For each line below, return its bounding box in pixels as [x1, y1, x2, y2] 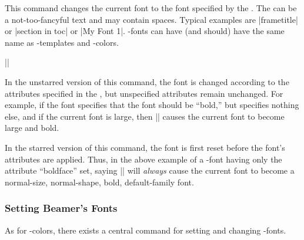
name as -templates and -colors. [5, 36, 119, 48]
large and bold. [5, 121, 59, 134]
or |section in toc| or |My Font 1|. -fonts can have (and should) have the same [5, 25, 285, 37]
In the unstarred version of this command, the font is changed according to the [5, 75, 289, 87]
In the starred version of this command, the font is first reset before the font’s [5, 141, 285, 153]
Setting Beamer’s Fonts [5, 201, 118, 215]
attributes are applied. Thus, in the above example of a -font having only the [5, 153, 282, 165]
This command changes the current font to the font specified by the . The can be [5, 2, 297, 13]
